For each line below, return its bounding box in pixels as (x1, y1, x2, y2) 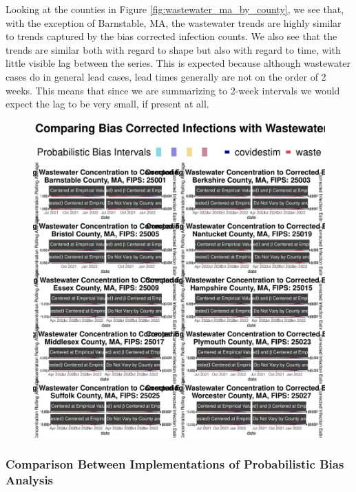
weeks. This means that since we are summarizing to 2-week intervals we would (6, 83, 340, 97)
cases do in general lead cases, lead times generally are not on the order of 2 (6, 69, 326, 83)
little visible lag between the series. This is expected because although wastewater (6, 56, 351, 70)
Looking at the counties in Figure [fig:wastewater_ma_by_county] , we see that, (6, 2, 344, 16)
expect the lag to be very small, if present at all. (6, 96, 209, 111)
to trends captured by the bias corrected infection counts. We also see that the (6, 29, 337, 43)
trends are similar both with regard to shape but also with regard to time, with (6, 42, 341, 57)
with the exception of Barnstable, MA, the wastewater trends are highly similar (6, 15, 342, 30)
